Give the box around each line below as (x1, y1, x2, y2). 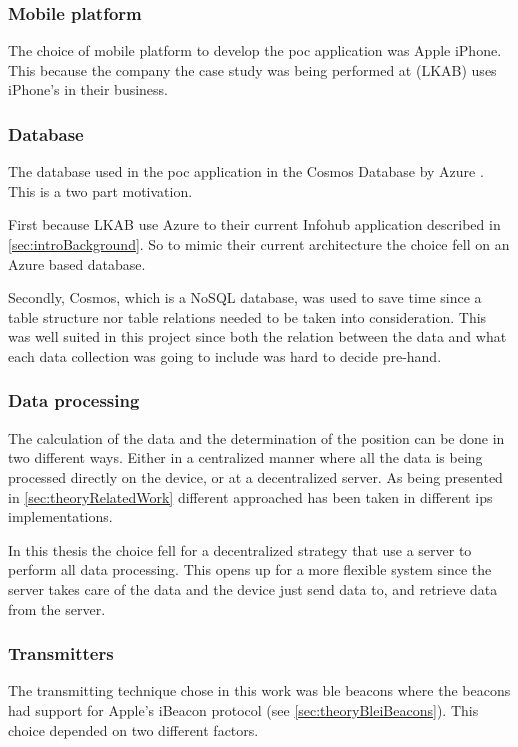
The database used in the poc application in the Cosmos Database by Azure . (8, 161, 484, 182)
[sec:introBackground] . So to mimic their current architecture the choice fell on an (8, 234, 510, 254)
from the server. (8, 598, 106, 619)
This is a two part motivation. (8, 180, 193, 201)
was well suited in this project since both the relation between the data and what (8, 326, 507, 347)
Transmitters (8, 641, 114, 666)
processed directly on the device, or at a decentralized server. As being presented (8, 466, 503, 487)
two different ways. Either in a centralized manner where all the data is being (8, 447, 483, 468)
